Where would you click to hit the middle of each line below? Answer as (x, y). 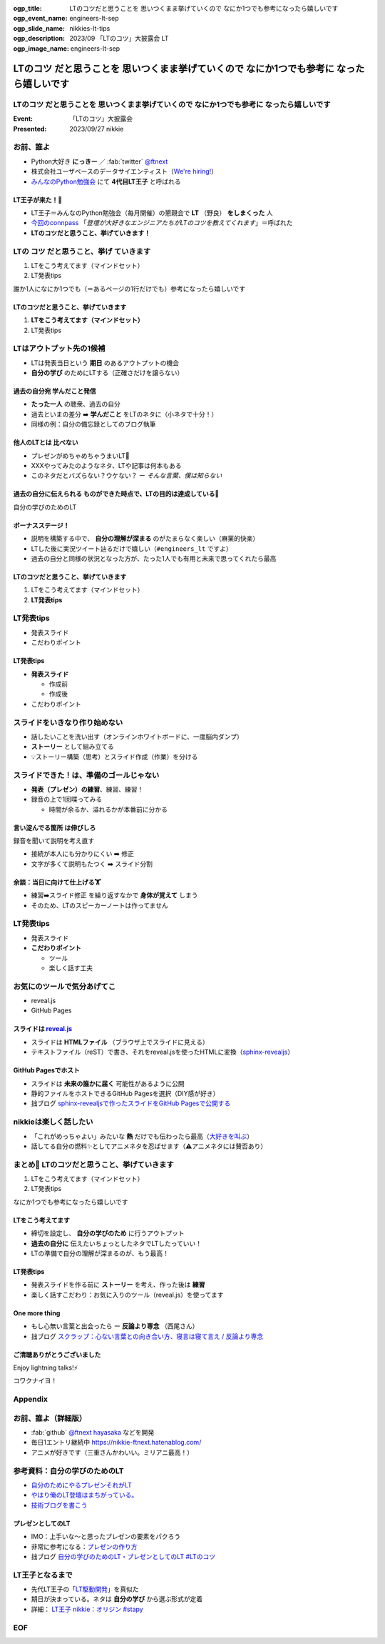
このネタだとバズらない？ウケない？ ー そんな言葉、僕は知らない (127, 476)
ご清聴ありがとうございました (57, 1355)
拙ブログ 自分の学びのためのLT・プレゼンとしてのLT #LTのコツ (123, 1556)
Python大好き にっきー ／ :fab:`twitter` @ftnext (99, 161)
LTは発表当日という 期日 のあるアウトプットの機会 (105, 363)
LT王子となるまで (43, 1575)
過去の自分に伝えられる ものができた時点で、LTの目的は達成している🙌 (116, 494)
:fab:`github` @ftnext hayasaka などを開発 (93, 1433)
